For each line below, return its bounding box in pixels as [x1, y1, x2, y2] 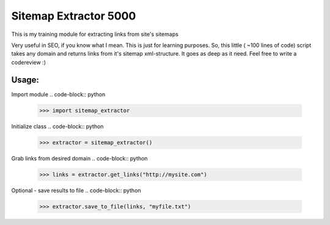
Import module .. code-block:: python [11, 90, 106, 98]
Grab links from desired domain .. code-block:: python [11, 154, 148, 162]
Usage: [11, 74, 40, 85]
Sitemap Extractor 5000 [11, 9, 136, 23]
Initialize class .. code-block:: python [11, 123, 104, 130]
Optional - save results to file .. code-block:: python [11, 187, 141, 194]
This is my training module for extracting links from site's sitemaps [11, 30, 178, 38]
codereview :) [11, 59, 46, 66]
